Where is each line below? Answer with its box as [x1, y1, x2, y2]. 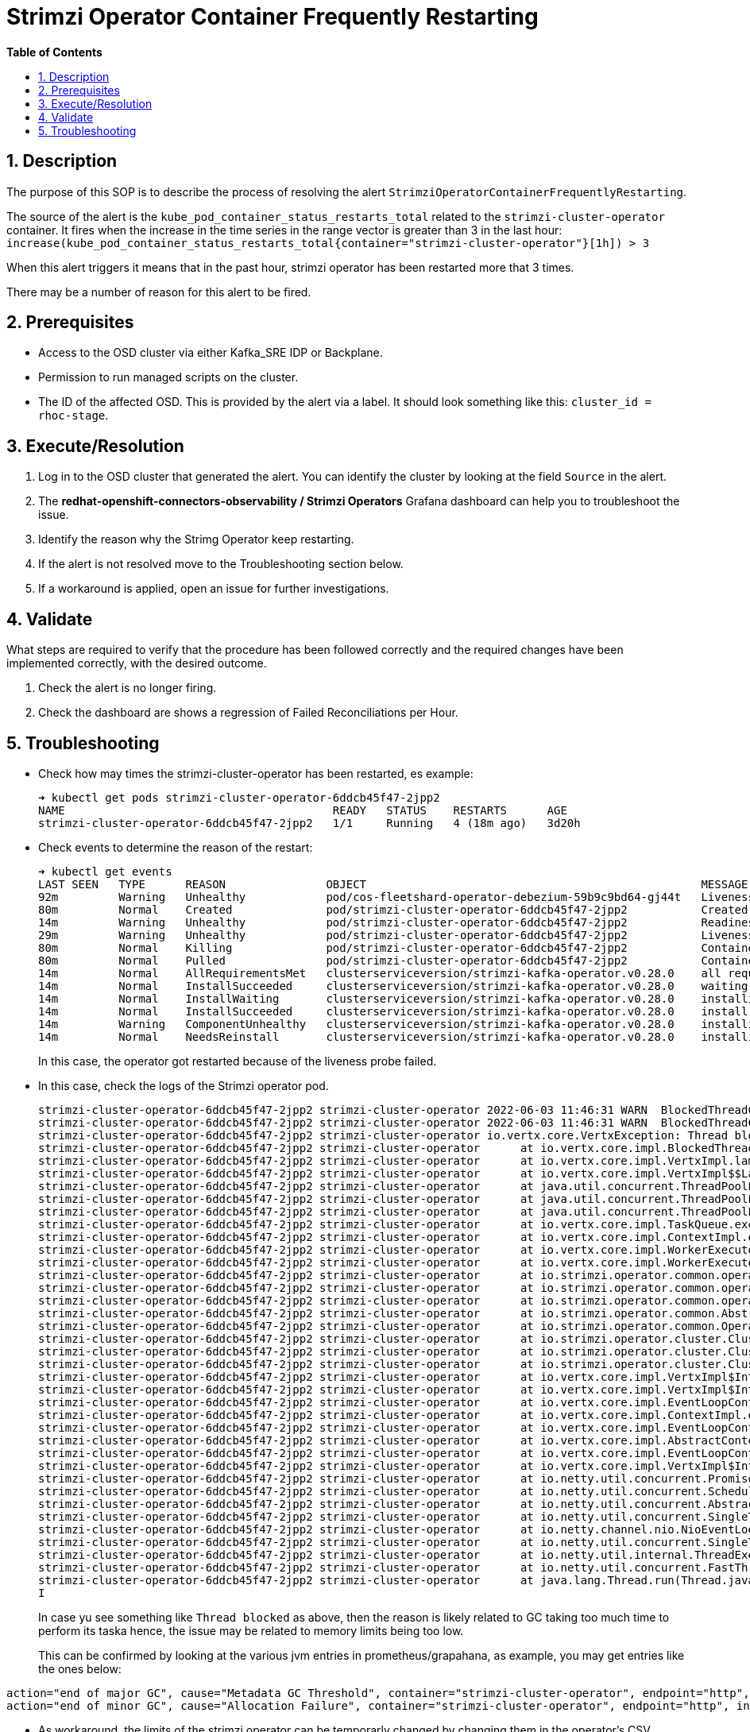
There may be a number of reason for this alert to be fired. [6, 284, 311, 299]
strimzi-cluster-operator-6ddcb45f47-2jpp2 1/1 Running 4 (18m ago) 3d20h [38, 816, 581, 829]
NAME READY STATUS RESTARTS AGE [38, 803, 567, 817]
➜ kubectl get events [38, 864, 172, 878]
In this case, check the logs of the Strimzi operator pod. [38, 1078, 329, 1092]
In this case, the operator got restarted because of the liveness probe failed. [38, 1054, 437, 1068]
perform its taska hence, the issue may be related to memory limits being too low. [38, 1623, 464, 1637]
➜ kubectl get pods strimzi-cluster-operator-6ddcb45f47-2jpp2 [38, 791, 440, 804]
